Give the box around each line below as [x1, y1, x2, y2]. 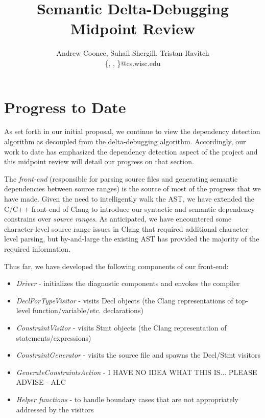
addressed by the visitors [16, 404, 94, 414]
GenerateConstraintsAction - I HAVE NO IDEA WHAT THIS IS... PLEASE [16, 366, 257, 377]
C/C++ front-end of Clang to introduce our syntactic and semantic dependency [4, 203, 255, 214]
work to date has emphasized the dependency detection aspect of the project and [4, 146, 258, 157]
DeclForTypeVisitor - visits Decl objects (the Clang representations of [16, 295, 233, 305]
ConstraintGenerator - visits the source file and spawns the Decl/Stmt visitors [16, 349, 260, 360]
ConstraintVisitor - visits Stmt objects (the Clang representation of [16, 322, 227, 333]
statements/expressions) [16, 332, 91, 343]
